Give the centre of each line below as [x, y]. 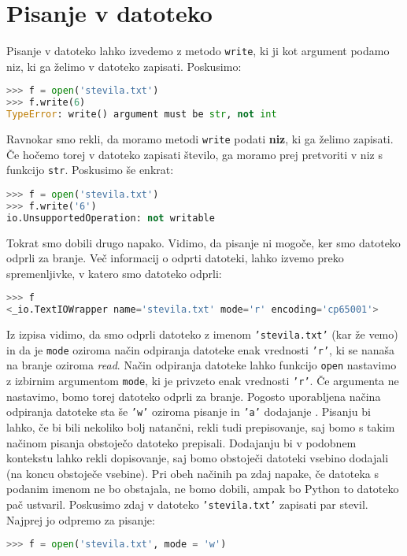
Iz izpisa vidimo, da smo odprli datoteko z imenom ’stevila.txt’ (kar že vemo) [202, 334]
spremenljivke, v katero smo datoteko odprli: [114, 273]
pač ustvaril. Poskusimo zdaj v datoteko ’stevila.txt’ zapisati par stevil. [187, 504]
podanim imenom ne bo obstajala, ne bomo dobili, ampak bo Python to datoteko [203, 489]
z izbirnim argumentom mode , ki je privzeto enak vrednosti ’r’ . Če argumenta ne [203, 381]
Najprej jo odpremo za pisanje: [81, 519]
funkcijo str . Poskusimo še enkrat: [90, 170]
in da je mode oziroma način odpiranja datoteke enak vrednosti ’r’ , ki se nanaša [201, 349]
